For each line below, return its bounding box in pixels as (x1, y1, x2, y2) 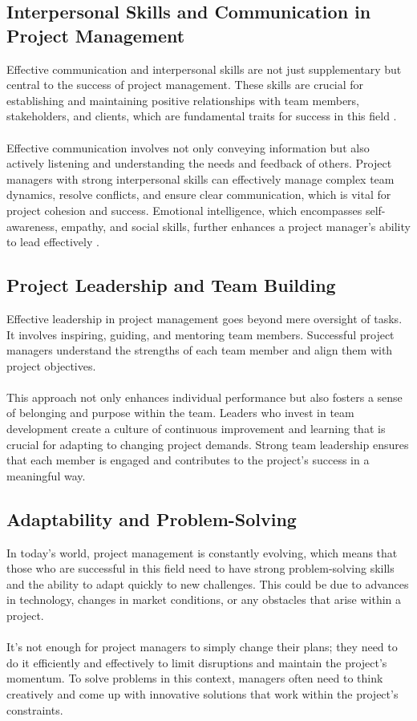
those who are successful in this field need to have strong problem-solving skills (6, 560, 395, 577)
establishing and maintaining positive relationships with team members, (6, 91, 360, 108)
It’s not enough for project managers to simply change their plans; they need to (6, 638, 398, 655)
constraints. (6, 701, 63, 718)
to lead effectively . (6, 233, 99, 250)
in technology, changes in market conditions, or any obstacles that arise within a (6, 591, 402, 608)
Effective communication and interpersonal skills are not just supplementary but (6, 60, 402, 77)
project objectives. (6, 357, 96, 374)
